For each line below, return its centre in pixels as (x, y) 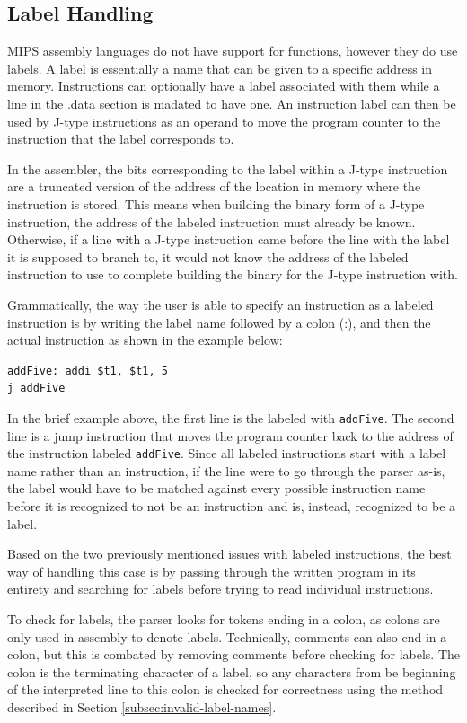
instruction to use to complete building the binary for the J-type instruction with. (233, 274)
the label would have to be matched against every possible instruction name (216, 488)
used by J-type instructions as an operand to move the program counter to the (224, 121)
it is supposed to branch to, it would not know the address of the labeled (208, 256)
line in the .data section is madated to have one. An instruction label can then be (232, 103)
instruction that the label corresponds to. (121, 139)
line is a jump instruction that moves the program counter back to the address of (230, 435)
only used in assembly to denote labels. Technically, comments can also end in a (227, 636)
